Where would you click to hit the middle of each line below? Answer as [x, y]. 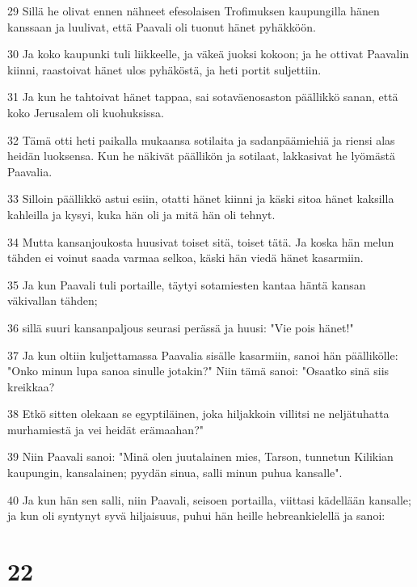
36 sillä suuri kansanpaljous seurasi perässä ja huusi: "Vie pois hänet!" [181, 327]
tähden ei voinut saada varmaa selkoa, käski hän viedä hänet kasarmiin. [185, 258]
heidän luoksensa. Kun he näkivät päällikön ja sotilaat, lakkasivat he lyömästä [201, 156]
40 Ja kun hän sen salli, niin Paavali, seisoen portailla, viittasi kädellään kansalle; [209, 499]
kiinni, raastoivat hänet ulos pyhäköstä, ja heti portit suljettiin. [164, 69]
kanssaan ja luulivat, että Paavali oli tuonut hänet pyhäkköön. [162, 26]
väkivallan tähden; [53, 300]
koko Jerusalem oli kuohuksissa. [86, 112]
